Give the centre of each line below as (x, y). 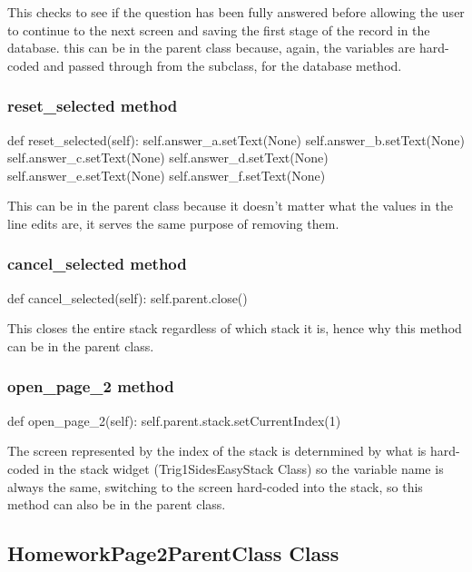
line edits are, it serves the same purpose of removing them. (173, 223)
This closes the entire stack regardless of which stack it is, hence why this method (235, 328)
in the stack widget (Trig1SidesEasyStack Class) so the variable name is (244, 468)
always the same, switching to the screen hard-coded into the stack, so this (215, 486)
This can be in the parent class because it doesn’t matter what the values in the (230, 206)
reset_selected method (93, 106)
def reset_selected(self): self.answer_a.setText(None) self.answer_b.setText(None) (236, 139)
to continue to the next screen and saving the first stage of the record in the (219, 30)
